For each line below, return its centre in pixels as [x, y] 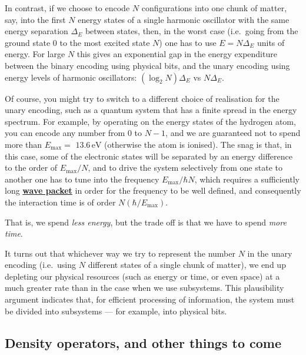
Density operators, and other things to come [143, 342]
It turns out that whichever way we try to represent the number [120, 253]
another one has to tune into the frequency [82, 179]
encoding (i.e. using [41, 265]
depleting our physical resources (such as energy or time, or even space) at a [142, 276]
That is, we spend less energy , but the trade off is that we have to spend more [146, 222]
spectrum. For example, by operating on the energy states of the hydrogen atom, [150, 121]
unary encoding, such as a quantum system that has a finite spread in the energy [151, 110]
